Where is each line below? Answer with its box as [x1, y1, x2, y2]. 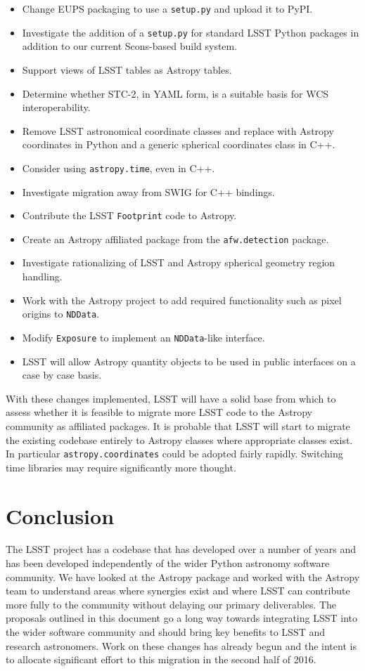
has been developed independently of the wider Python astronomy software [6, 556, 330, 571]
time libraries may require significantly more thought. [6, 460, 236, 474]
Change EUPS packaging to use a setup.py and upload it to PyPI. [22, 1, 313, 15]
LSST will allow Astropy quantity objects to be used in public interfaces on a [22, 353, 356, 368]
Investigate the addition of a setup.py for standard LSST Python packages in [22, 25, 359, 39]
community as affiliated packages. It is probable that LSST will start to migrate [6, 418, 350, 433]
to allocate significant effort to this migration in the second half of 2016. [6, 652, 316, 667]
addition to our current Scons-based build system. [22, 39, 238, 53]
